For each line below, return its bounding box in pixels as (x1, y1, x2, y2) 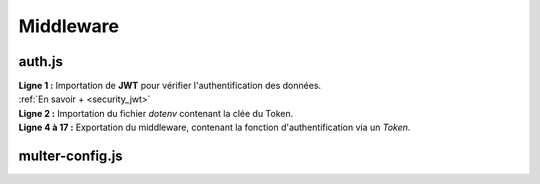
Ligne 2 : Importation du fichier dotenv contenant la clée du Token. (18, 107, 294, 119)
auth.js (18, 53, 64, 70)
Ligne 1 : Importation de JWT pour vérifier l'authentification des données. (18, 80, 322, 92)
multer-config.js (18, 148, 124, 165)
